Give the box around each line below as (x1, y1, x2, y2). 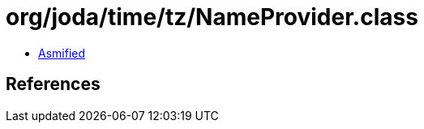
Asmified (38, 45, 86, 60)
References (6, 74, 101, 95)
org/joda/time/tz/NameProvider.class (6, 3, 418, 31)
